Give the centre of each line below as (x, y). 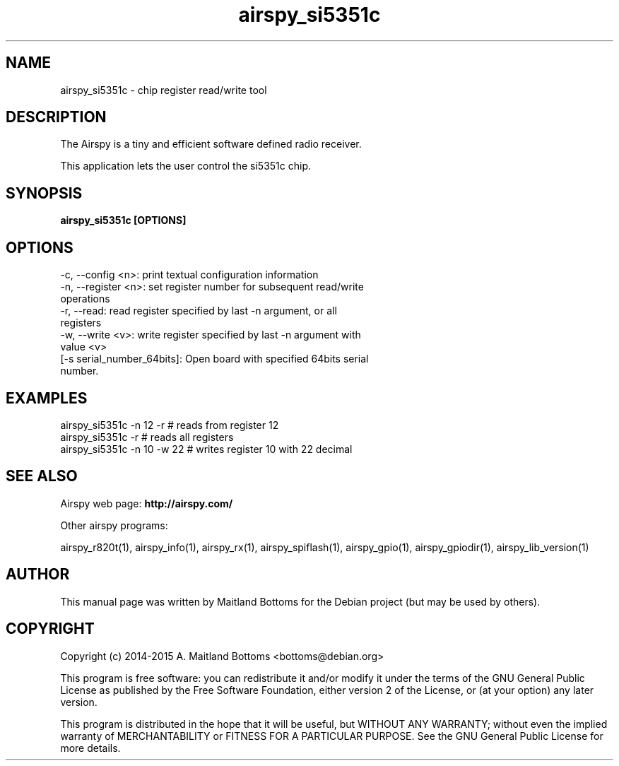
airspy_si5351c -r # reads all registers (147, 437)
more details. (90, 748)
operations (85, 299)
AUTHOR (38, 574)
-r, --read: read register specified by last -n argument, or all (199, 311)
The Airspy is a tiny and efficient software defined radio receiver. (211, 144)
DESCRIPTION (56, 117)
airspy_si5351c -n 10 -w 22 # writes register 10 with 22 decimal (206, 449)
